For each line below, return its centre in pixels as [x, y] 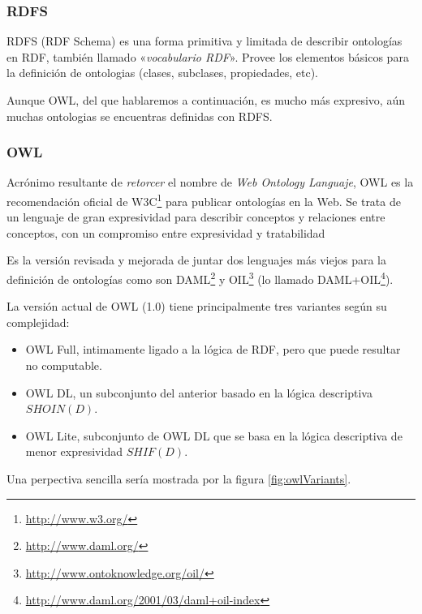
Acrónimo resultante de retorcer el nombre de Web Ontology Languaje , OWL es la [210, 182]
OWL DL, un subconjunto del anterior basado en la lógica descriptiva [199, 392]
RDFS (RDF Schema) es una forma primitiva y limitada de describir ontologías [205, 41]
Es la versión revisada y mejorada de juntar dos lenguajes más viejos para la [196, 260]
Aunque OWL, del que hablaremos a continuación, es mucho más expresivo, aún [206, 100]
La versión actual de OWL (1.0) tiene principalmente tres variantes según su [197, 306]
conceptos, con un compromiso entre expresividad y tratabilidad [166, 232]
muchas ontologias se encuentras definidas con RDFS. [140, 116]
